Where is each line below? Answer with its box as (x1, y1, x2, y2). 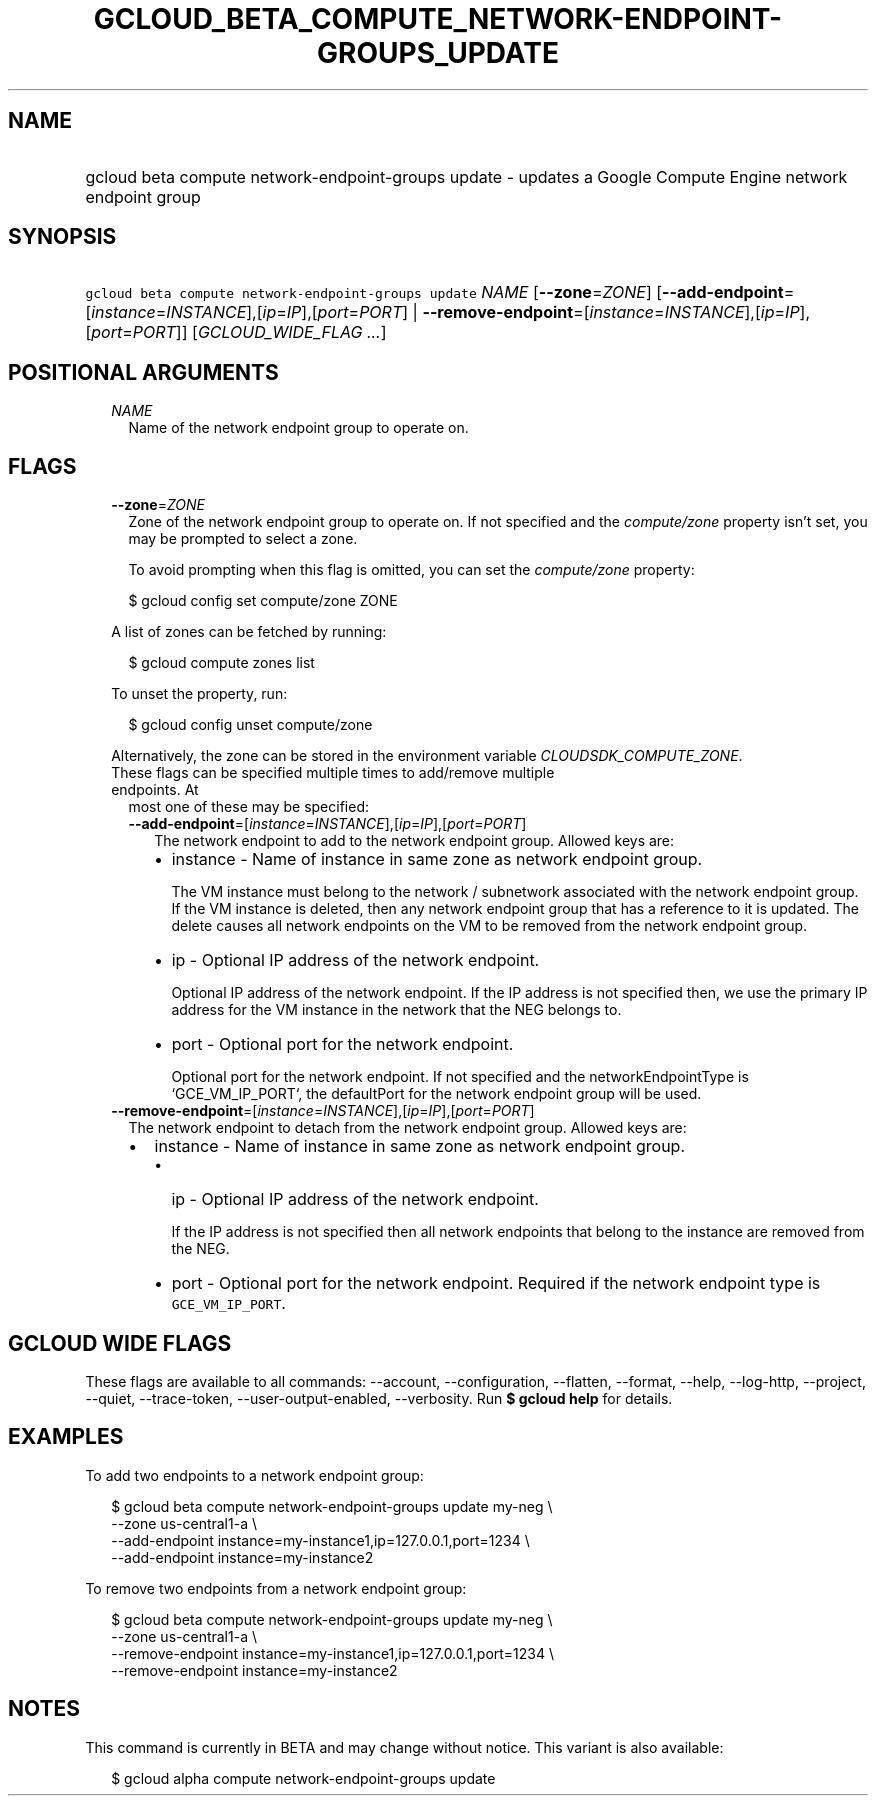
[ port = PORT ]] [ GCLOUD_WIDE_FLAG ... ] (85, 322, 387, 343)
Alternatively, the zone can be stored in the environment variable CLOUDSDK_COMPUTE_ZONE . (111, 747, 743, 765)
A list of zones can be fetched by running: (111, 623, 387, 641)
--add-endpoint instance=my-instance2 (111, 1548, 374, 1566)
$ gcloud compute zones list (128, 654, 315, 672)
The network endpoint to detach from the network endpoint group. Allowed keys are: (128, 1119, 687, 1137)
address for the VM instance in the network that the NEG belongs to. (171, 1001, 622, 1019)
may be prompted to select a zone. (128, 530, 358, 548)
